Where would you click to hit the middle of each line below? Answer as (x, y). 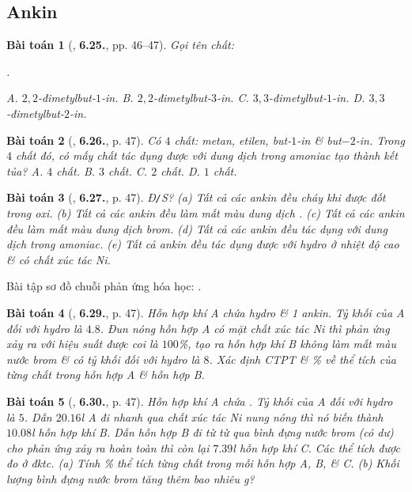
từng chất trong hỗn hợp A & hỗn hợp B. (106, 375)
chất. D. (180, 170)
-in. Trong (380, 140)
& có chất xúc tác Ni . (59, 259)
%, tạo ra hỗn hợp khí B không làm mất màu (287, 344)
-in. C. (232, 98)
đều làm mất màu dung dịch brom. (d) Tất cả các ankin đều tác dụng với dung (197, 228)
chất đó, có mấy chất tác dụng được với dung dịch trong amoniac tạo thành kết (207, 155)
